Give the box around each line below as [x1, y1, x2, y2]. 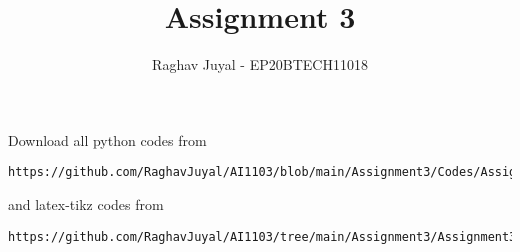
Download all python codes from [8, 129, 207, 150]
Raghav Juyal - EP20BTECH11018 [152, 54, 368, 75]
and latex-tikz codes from [8, 193, 164, 214]
